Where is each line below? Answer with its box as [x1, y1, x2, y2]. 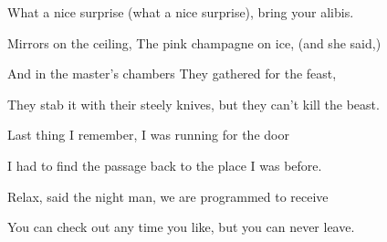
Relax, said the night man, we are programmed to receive [7, 186, 329, 205]
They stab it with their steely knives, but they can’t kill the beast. [7, 94, 380, 113]
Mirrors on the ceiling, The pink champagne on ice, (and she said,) [7, 33, 382, 52]
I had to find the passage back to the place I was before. [7, 155, 322, 174]
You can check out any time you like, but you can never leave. [7, 217, 355, 237]
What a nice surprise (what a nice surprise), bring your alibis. [7, 3, 354, 21]
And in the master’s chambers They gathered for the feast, [7, 64, 337, 83]
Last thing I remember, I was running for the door [7, 125, 289, 144]
